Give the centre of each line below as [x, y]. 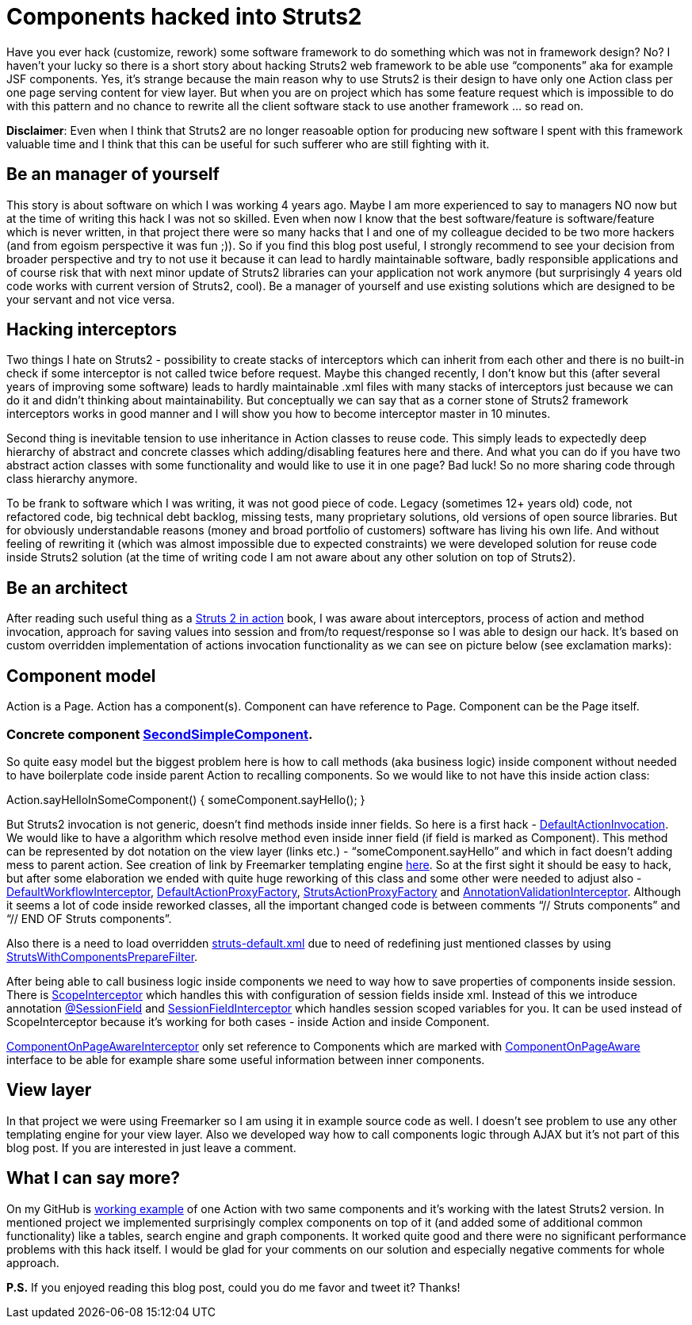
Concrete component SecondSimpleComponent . [160, 734]
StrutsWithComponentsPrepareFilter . [102, 956]
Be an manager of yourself [113, 174]
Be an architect [67, 588]
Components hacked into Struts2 [184, 17]
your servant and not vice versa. [91, 299]
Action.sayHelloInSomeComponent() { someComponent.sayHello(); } [186, 799]
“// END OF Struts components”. [89, 918]
